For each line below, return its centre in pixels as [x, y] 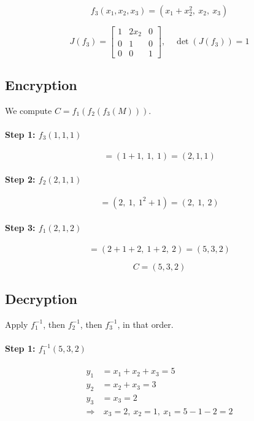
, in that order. [145, 324]
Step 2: [20, 179]
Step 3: [20, 227]
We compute [29, 110]
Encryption [41, 84]
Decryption [41, 299]
